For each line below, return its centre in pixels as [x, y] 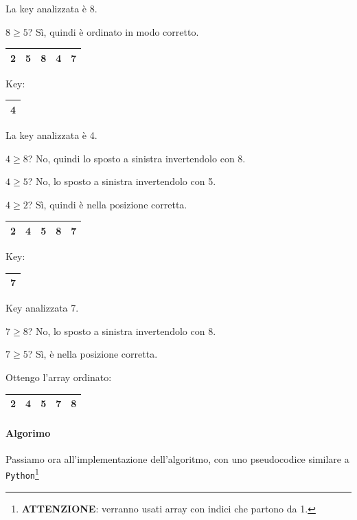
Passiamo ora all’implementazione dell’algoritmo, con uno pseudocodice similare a [177, 458]
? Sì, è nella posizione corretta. [93, 354]
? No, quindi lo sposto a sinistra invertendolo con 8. [137, 158]
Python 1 [22, 474]
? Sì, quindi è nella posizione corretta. [107, 204]
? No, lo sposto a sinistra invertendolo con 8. [122, 331]
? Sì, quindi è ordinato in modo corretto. [113, 31]
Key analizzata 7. [42, 308]
